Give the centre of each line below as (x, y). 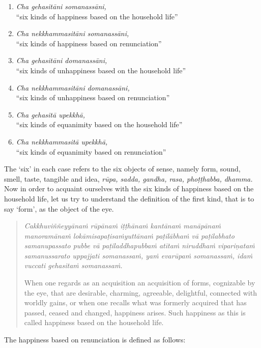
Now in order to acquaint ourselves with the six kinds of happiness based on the (129, 188)
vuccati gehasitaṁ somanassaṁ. (73, 265)
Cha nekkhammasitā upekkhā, (62, 141)
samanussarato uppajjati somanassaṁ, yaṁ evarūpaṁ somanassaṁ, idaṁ (138, 255)
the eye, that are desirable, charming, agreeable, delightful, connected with (140, 292)
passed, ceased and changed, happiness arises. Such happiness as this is (135, 312)
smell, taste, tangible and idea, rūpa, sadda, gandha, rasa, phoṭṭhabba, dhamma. (128, 178)
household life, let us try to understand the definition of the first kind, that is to (129, 198)
